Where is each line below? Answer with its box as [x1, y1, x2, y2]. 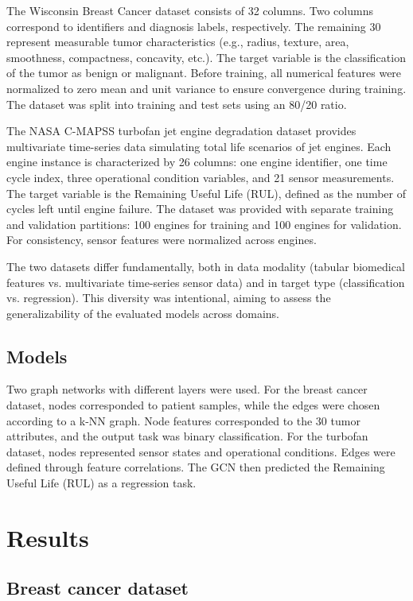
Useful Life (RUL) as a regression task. [6, 475, 197, 491]
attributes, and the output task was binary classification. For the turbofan [6, 428, 368, 444]
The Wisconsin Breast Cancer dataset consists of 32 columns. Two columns [6, 2, 373, 18]
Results [6, 521, 89, 553]
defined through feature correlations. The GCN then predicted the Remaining [6, 459, 385, 475]
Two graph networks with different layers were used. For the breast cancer [6, 381, 368, 397]
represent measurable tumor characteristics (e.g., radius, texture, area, [6, 33, 349, 50]
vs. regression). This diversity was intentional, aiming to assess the [6, 289, 331, 306]
